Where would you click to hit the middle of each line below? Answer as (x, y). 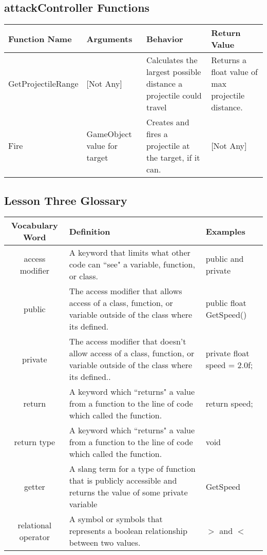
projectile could (174, 95)
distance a (164, 84)
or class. (83, 276)
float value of (234, 72)
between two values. (105, 543)
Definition (90, 231)
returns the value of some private (128, 492)
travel (156, 107)
